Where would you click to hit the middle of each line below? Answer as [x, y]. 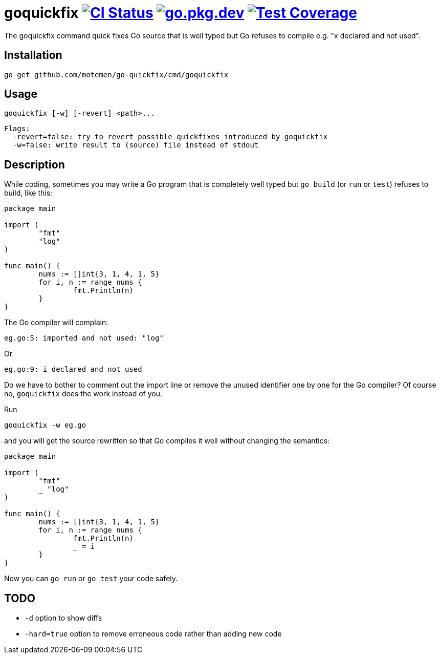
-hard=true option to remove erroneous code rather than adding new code [153, 634]
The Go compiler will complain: [56, 323]
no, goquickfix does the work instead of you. [83, 394]
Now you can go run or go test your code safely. [91, 579]
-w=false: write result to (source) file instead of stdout [136, 145]
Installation [33, 55]
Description [35, 164]
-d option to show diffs [63, 618]
